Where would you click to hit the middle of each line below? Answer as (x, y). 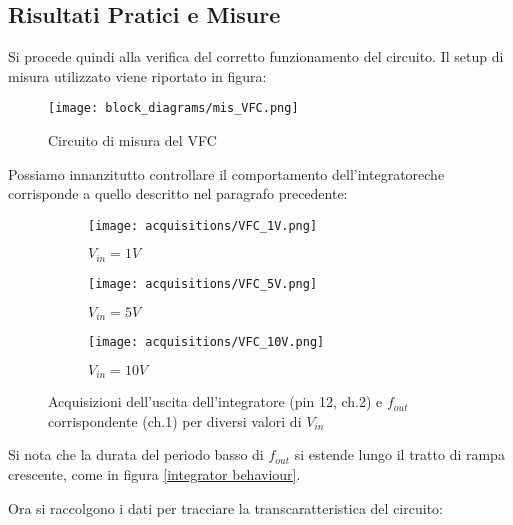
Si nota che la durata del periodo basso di (136, 454)
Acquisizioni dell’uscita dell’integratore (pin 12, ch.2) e (215, 401)
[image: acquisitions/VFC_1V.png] (203, 225)
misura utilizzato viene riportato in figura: (137, 75)
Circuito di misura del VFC (132, 140)
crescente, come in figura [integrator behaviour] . (154, 473)
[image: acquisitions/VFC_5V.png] (203, 283)
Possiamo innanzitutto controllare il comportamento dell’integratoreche (226, 173)
